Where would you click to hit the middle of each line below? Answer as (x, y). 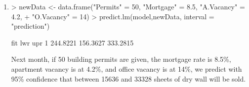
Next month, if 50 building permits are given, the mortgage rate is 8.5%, (121, 59)
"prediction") (30, 26)
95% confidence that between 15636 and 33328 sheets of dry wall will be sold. (128, 78)
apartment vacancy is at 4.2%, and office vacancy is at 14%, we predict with (126, 68)
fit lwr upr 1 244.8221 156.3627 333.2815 (72, 42)
